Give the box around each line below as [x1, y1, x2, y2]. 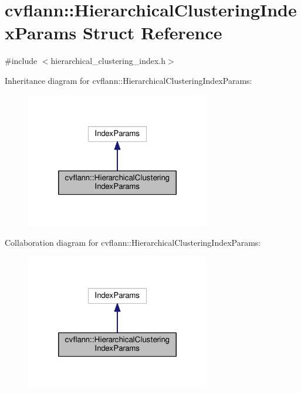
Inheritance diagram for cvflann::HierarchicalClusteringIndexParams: [5, 74, 252, 86]
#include [5, 55, 38, 67]
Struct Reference [82, 21, 222, 45]
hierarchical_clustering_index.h [50, 55, 166, 67]
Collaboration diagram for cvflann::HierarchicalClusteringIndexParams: [5, 236, 261, 249]
